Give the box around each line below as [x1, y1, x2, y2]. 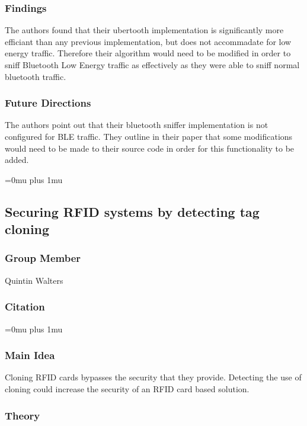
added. [5, 153, 29, 166]
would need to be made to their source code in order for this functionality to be [5, 142, 295, 154]
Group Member [5, 251, 81, 265]
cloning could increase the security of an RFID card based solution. [5, 382, 250, 395]
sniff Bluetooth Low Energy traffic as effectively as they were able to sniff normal [5, 59, 300, 71]
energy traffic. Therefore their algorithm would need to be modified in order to [5, 47, 291, 59]
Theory [5, 408, 40, 422]
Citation [5, 299, 45, 314]
